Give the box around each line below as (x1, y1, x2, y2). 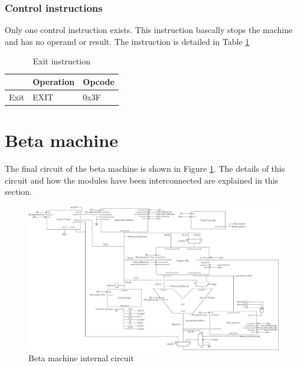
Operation (32, 76, 75, 87)
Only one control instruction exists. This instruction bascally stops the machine (5, 24, 293, 36)
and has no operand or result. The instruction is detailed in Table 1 (5, 35, 250, 47)
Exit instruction (32, 55, 90, 67)
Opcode (83, 76, 115, 87)
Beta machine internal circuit (28, 352, 134, 364)
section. (5, 185, 32, 198)
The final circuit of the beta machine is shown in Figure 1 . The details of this (5, 162, 285, 175)
